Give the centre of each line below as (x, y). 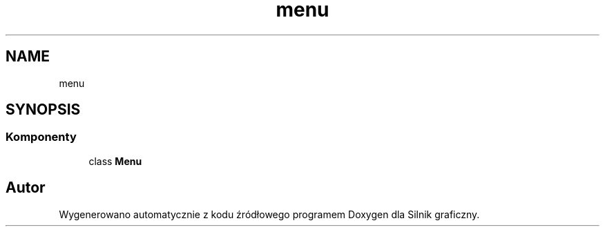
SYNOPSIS (43, 110)
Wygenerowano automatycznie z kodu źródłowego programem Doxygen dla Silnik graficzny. (269, 214)
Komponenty (41, 137)
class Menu (115, 161)
